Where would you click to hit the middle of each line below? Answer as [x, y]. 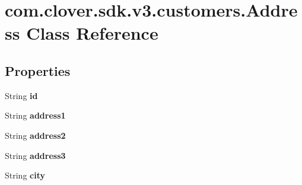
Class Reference [92, 33]
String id [21, 95]
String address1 [35, 115]
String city [25, 175]
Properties [38, 70]
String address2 [35, 135]
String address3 [35, 155]
